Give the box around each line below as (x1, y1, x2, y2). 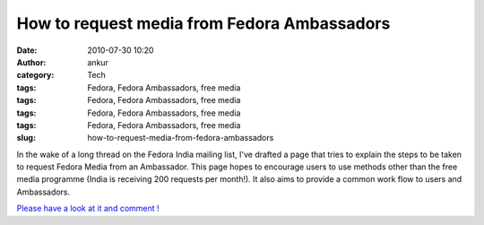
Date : (16, 45, 38, 56)
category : (16, 70, 55, 81)
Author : (16, 56, 47, 67)
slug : (16, 133, 36, 143)
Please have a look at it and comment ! (16, 203, 160, 214)
